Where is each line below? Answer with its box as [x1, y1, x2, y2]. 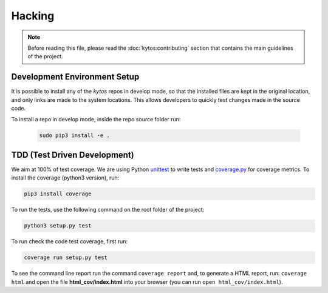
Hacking [11, 9, 55, 22]
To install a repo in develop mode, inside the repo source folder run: [11, 116, 181, 123]
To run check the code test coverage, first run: [11, 238, 128, 245]
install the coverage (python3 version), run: [11, 174, 120, 181]
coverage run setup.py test [24, 254, 108, 261]
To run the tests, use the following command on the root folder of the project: [11, 206, 205, 214]
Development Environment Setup [11, 72, 140, 82]
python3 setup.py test [24, 222, 92, 229]
